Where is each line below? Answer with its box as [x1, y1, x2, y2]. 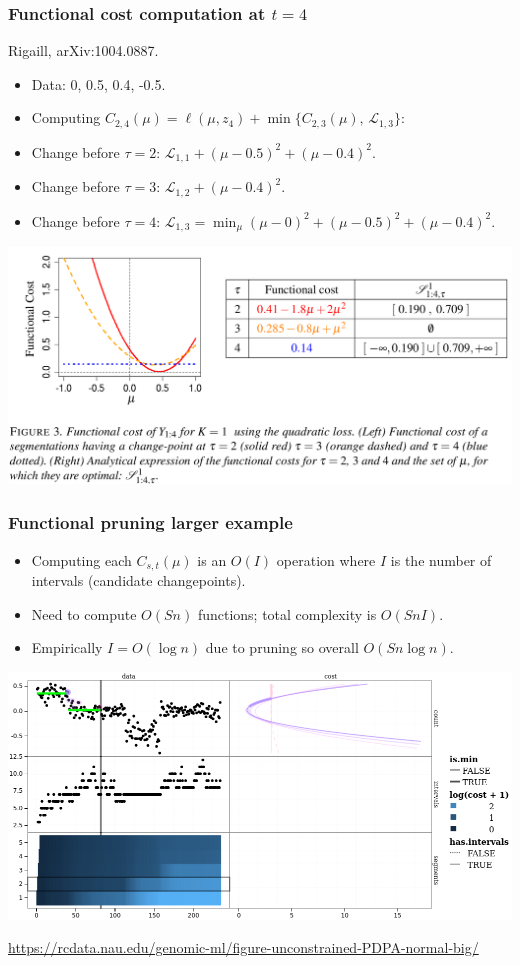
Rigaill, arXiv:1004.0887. [8, 40, 159, 61]
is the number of [390, 549, 492, 570]
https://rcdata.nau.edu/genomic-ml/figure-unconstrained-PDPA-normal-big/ [8, 937, 479, 958]
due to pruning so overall [205, 637, 359, 658]
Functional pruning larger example [8, 510, 293, 535]
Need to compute [31, 603, 137, 624]
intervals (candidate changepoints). [31, 570, 246, 591]
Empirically [31, 637, 103, 658]
